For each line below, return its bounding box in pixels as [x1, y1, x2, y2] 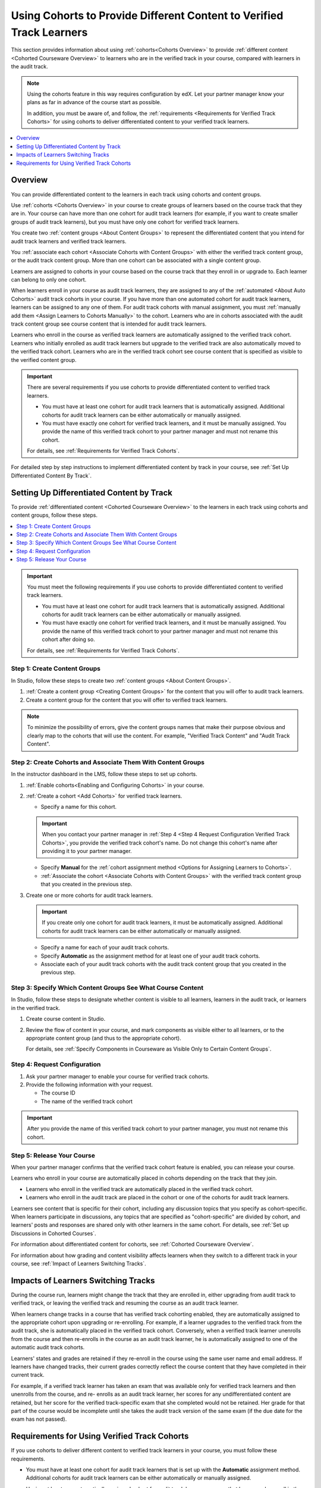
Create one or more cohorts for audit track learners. [26, 892, 153, 899]
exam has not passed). [11, 1415, 67, 1423]
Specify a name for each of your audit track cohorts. [40, 944, 169, 951]
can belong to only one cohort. [11, 276, 87, 283]
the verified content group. [11, 356, 77, 363]
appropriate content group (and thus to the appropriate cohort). [26, 1034, 181, 1042]
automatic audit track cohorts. [11, 1344, 85, 1351]
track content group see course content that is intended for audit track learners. [11, 320, 207, 327]
